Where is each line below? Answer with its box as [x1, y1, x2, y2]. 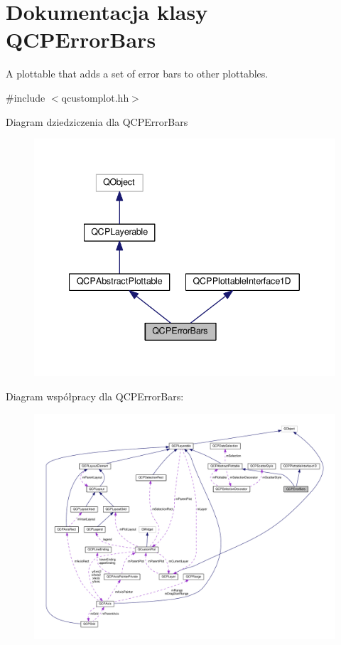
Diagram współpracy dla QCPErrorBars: [6, 388, 184, 403]
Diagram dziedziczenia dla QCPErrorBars [6, 114, 188, 129]
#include [6, 90, 45, 105]
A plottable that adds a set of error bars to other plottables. [6, 66, 269, 81]
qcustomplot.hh [61, 90, 129, 105]
